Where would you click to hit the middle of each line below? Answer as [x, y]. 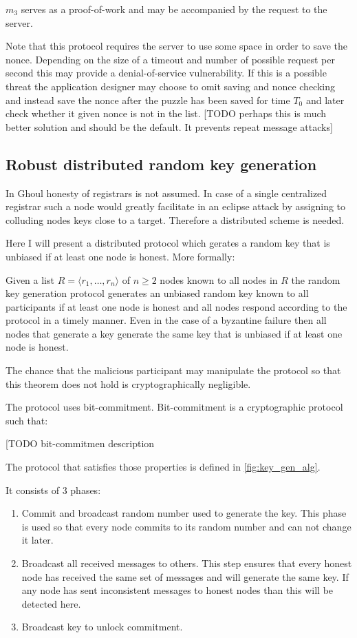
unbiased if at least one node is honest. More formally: [120, 256]
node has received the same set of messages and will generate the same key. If [185, 576]
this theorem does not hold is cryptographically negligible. [128, 383]
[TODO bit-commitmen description [80, 443]
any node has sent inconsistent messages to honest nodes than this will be [177, 590]
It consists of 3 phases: [53, 490]
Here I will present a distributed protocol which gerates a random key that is [168, 243]
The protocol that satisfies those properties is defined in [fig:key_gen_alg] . [163, 467]
